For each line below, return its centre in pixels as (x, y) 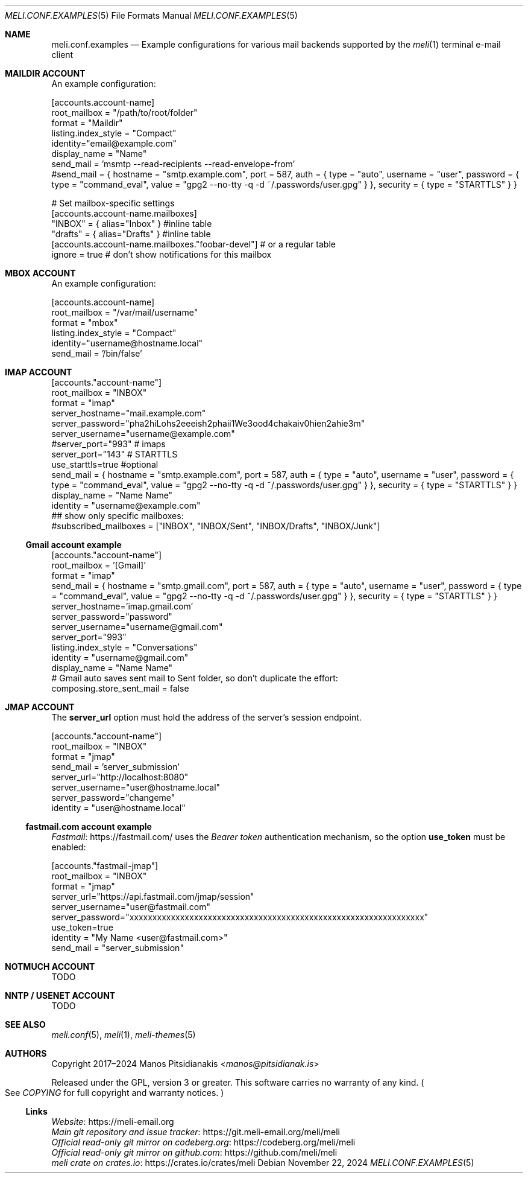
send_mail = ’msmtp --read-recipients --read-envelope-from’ (173, 164)
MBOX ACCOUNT (40, 273)
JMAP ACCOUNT (40, 707)
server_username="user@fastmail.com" (131, 907)
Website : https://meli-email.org (113, 1122)
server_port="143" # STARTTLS (115, 454)
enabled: (69, 847)
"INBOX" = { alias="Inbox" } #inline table (132, 224)
